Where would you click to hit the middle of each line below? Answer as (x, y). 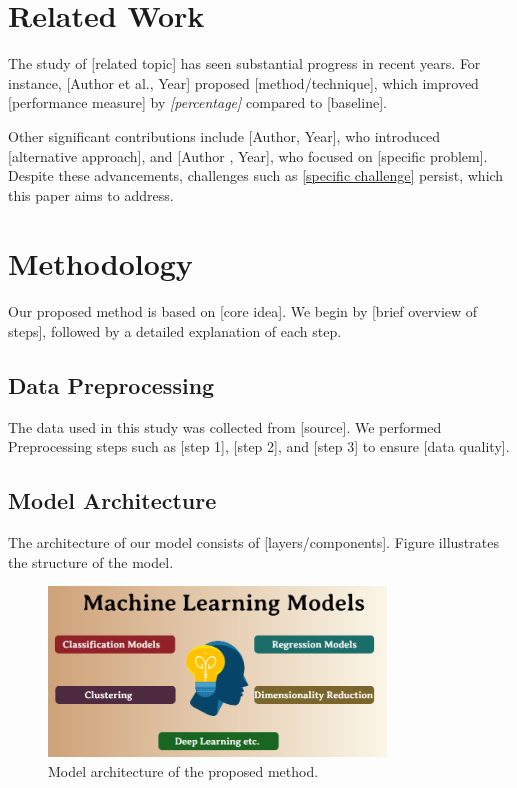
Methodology (100, 263)
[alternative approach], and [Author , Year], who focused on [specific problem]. (248, 155)
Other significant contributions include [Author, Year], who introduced (224, 135)
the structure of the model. (91, 561)
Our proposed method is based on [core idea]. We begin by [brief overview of (243, 311)
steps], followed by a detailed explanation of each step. (175, 331)
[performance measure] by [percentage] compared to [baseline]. (197, 102)
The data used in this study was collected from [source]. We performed (225, 426)
